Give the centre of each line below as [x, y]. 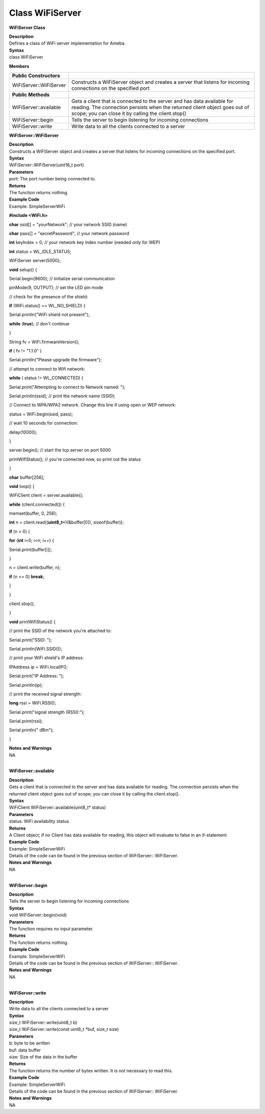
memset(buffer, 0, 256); [33, 513]
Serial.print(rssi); [26, 721]
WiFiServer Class [27, 28]
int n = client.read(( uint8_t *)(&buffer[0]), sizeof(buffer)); [66, 522]
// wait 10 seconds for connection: [43, 423]
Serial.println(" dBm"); [31, 730]
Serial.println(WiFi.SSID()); [36, 648]
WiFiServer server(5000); [35, 261]
